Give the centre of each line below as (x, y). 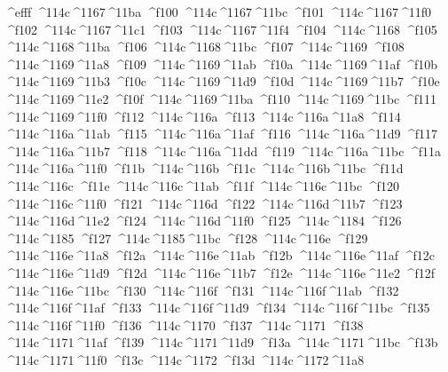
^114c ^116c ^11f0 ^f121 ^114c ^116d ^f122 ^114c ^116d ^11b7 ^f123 (204, 203)
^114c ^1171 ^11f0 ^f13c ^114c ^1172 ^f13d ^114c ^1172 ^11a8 (185, 359)
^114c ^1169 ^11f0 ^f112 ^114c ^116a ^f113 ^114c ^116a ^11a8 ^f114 (203, 116)
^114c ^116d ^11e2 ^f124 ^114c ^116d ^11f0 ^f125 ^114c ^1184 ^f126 (203, 221)
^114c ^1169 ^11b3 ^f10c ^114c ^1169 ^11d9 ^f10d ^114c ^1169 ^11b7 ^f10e (222, 81)
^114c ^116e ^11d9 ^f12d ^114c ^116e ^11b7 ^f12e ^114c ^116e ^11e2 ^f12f (220, 272)
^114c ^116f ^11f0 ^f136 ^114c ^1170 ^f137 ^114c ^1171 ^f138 (184, 325)
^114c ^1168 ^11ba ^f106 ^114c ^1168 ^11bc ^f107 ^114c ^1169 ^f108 (204, 47)
